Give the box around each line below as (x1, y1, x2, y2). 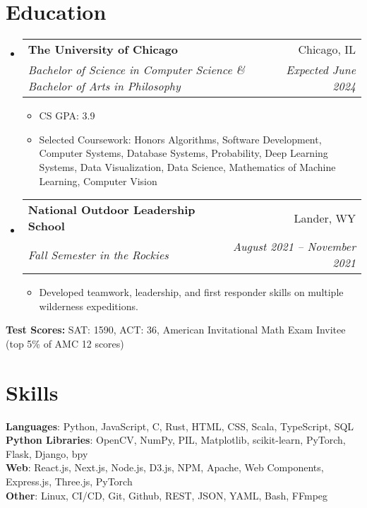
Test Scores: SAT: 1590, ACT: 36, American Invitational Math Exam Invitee (6, 322, 346, 337)
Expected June (286, 61, 356, 78)
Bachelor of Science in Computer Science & (28, 61, 245, 78)
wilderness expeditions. (39, 298, 138, 313)
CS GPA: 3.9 (39, 108, 95, 123)
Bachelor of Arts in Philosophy (28, 78, 181, 95)
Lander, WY (294, 209, 356, 226)
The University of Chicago (28, 41, 179, 58)
